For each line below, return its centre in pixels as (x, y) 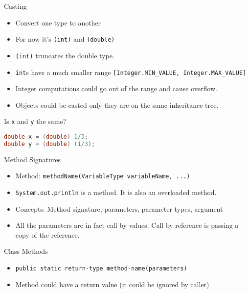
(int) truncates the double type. (65, 55)
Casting (15, 6)
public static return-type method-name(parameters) (101, 269)
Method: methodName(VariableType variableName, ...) (103, 176)
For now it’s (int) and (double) (65, 39)
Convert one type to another (58, 22)
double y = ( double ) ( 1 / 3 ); (50, 144)
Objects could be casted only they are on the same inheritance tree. (117, 105)
